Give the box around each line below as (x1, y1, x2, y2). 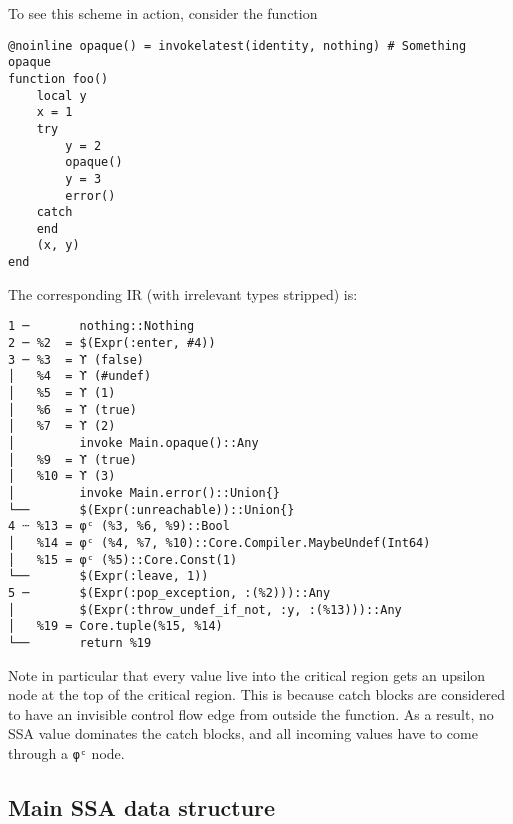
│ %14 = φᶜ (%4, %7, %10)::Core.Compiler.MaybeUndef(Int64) (8, 535, 431, 550)
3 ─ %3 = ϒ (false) (8, 352, 145, 367)
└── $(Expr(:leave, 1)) (8, 569, 209, 584)
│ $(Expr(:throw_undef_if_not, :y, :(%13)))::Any (8, 602, 402, 617)
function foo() (8, 71, 109, 86)
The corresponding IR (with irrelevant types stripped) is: (8, 283, 358, 304)
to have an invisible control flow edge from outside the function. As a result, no (8, 703, 494, 724)
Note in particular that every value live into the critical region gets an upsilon (8, 664, 486, 685)
